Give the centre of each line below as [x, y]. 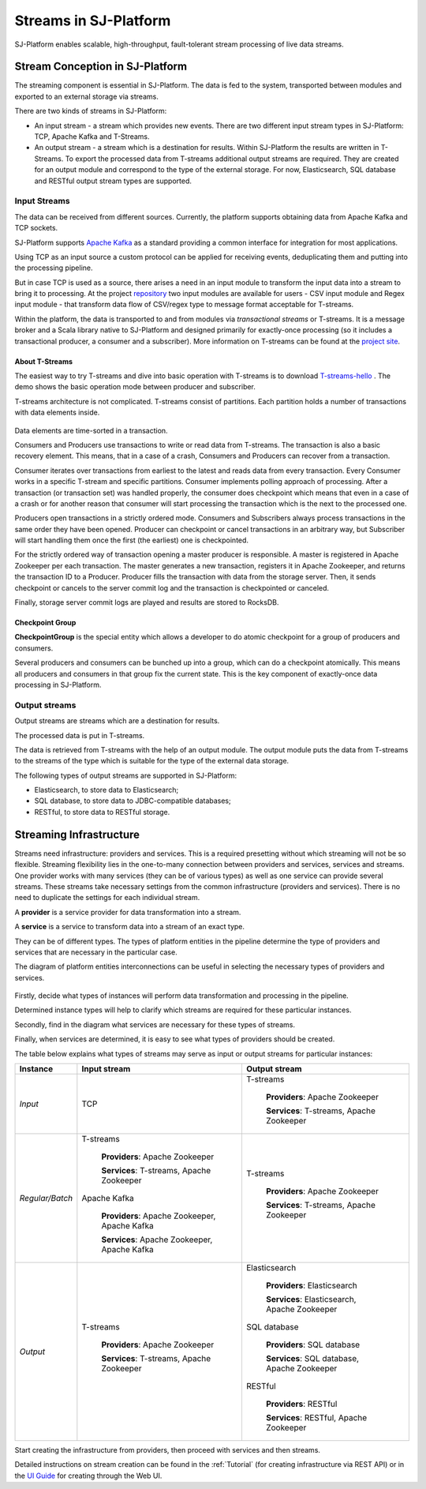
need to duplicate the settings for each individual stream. [107, 898]
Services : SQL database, [312, 1359]
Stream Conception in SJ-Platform [101, 67]
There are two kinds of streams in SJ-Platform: [91, 111]
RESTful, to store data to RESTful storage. [102, 812]
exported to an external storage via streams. [87, 96]
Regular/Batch [46, 1198]
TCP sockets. [36, 228]
